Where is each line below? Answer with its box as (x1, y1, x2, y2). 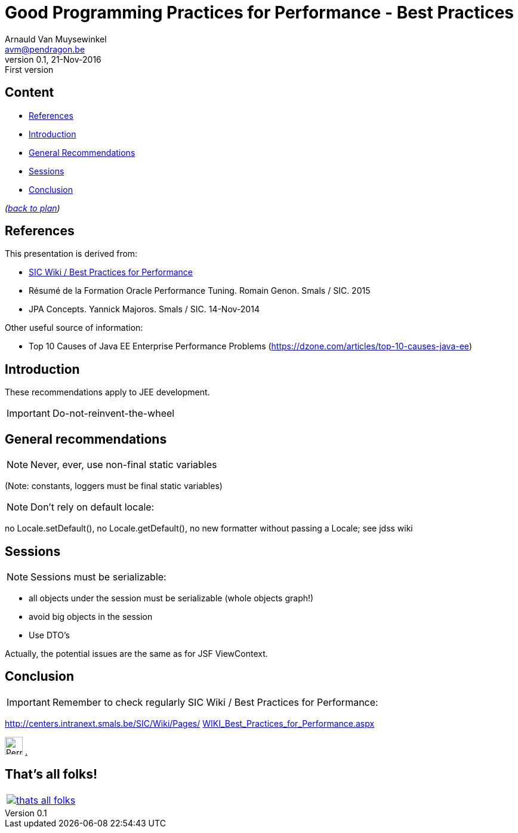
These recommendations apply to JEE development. (5, 387, 210, 398)
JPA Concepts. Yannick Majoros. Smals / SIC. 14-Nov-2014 (29, 304, 260, 315)
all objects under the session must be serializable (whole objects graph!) (29, 592, 314, 603)
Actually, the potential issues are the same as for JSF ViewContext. (5, 648, 268, 659)
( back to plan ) (5, 202, 60, 213)
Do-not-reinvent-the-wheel (52, 407, 175, 420)
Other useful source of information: (5, 322, 143, 333)
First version (5, 64, 54, 75)
